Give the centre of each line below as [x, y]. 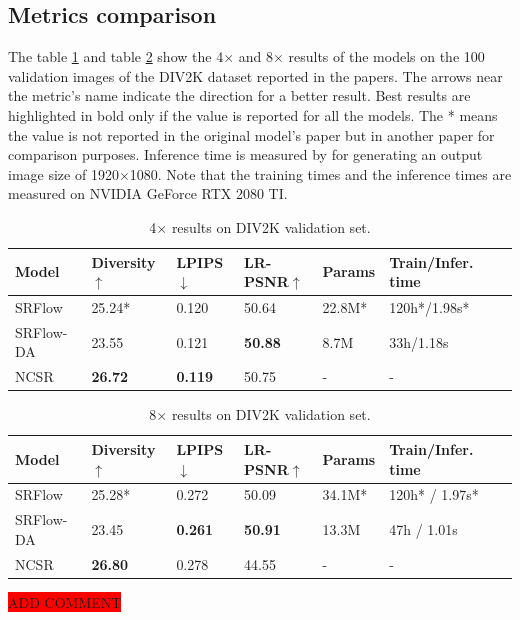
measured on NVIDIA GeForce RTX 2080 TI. [148, 193]
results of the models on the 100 [386, 56]
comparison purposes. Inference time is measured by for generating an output [245, 154]
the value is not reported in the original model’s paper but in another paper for [251, 134]
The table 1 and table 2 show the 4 [116, 56]
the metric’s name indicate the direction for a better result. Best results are [239, 95]
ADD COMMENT [65, 601]
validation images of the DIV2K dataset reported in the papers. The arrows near [255, 75]
